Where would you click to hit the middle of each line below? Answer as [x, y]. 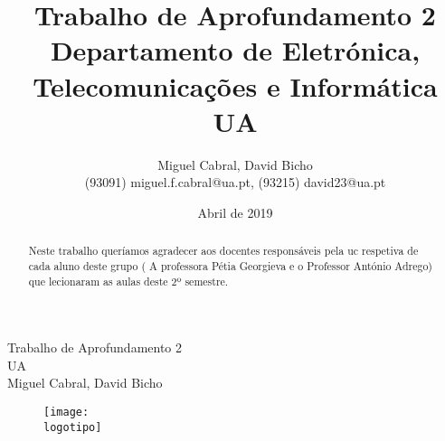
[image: [66, 413]
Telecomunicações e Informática [235, 85]
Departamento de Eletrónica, [235, 50]
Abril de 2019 [235, 212]
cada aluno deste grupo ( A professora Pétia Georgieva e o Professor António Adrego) [230, 265]
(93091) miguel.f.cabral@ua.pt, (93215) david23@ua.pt [235, 182]
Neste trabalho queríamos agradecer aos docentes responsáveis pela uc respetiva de [223, 251]
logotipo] [73, 427]
